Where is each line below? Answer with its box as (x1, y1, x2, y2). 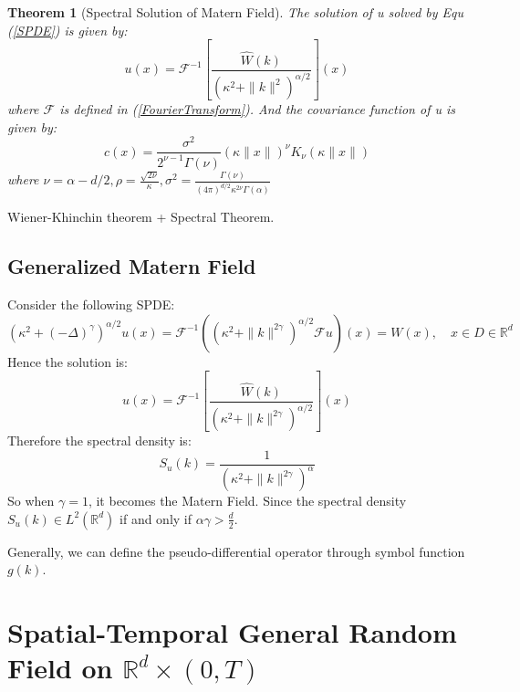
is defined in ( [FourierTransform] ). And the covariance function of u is (59, 100, 455, 119)
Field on (7, 649, 113, 687)
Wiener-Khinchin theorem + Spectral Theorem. (7, 207, 275, 226)
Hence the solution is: (7, 351, 128, 371)
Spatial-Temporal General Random (7, 613, 457, 651)
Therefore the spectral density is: (7, 431, 192, 450)
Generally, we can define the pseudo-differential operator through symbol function (7, 541, 465, 561)
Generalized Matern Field (7, 252, 256, 280)
